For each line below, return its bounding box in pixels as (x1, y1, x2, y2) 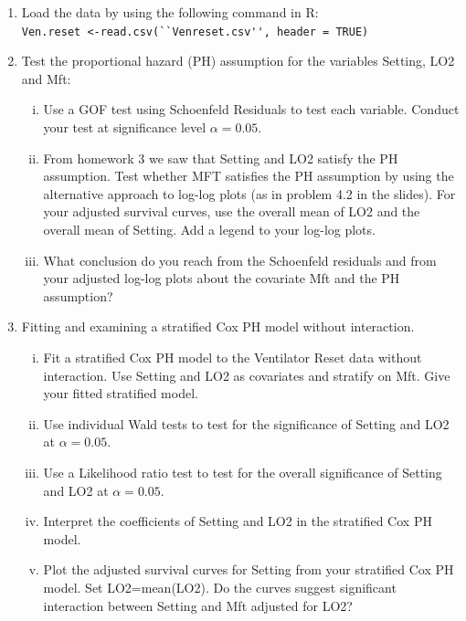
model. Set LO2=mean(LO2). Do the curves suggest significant (43, 577, 397, 596)
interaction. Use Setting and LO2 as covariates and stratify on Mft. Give (43, 365, 450, 384)
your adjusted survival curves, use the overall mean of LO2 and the (43, 202, 420, 221)
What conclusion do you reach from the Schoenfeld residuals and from (43, 250, 437, 269)
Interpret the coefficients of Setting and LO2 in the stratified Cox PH (43, 511, 432, 531)
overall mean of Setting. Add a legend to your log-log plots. (43, 220, 376, 238)
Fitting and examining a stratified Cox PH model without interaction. (21, 317, 415, 336)
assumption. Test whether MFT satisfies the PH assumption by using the (43, 166, 454, 185)
